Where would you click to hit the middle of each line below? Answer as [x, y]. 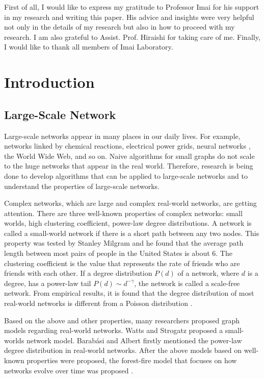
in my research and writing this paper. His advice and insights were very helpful [129, 17]
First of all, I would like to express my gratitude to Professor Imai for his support [132, 7]
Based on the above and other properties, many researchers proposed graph [122, 320]
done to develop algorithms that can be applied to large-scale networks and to [126, 175]
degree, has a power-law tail [48, 283]
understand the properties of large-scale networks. [82, 186]
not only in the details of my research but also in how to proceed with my [120, 27]
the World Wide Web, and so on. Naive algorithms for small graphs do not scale [129, 156]
